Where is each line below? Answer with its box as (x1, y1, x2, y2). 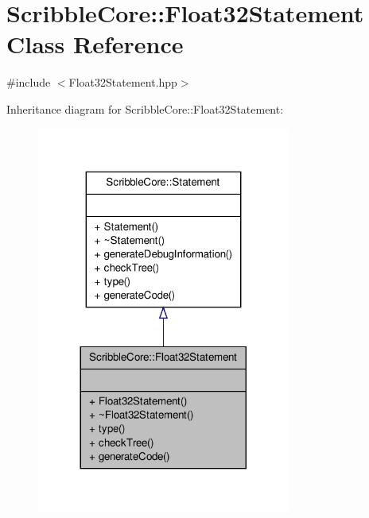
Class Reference (6, 28, 184, 60)
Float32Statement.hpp (68, 74, 177, 91)
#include (6, 74, 51, 91)
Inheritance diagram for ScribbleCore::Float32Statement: (6, 100, 284, 117)
